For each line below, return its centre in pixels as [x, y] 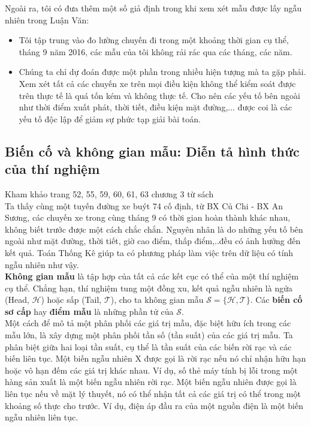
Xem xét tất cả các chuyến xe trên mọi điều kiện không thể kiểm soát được [157, 83]
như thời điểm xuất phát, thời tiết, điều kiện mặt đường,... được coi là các [155, 107]
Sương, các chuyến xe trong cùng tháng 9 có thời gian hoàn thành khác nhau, [148, 217]
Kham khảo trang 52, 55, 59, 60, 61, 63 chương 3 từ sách [109, 193]
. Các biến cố [276, 300]
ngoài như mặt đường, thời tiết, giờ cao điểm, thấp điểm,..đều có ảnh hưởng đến [153, 241]
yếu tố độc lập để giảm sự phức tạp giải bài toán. [110, 118]
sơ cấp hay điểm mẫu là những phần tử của [89, 311]
